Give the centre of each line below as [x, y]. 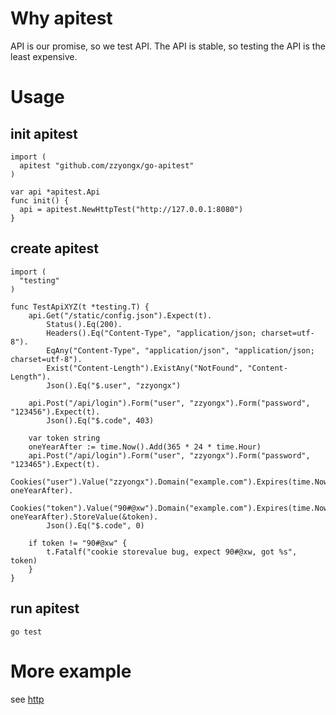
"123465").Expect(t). [55, 464]
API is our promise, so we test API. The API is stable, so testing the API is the [168, 46]
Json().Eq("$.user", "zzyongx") [114, 385]
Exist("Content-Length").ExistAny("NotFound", [145, 368]
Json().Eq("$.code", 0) [95, 525]
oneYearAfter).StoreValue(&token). [84, 517]
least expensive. [44, 56]
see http [27, 699]
